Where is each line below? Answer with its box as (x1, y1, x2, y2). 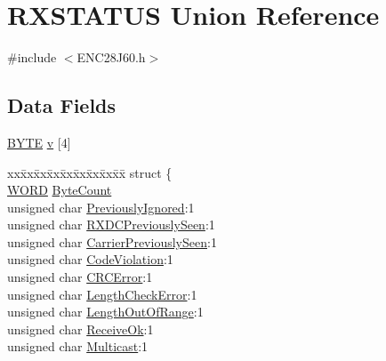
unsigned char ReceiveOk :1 (7, 319, 154, 338)
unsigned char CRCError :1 (7, 268, 153, 286)
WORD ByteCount (7, 180, 112, 199)
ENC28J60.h (76, 48, 146, 67)
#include (7, 48, 57, 67)
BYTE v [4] (7, 132, 71, 151)
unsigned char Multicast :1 (7, 337, 149, 356)
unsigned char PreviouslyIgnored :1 (7, 197, 195, 216)
